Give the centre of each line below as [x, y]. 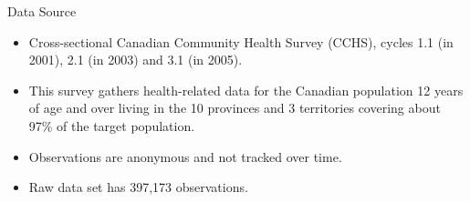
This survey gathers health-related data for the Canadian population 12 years [246, 90]
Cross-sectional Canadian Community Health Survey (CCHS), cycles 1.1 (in [241, 41]
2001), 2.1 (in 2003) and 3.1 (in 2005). [136, 60]
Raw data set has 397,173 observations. [138, 187]
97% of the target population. [112, 125]
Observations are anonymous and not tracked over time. [185, 156]
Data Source [42, 11]
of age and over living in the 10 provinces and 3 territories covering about [235, 108]
